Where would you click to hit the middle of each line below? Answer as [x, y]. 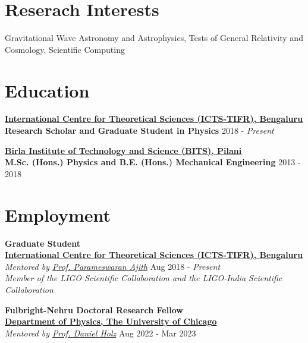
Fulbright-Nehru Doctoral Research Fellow [94, 309]
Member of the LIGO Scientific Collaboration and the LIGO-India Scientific [144, 278]
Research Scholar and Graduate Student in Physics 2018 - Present [139, 130]
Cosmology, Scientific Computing [65, 49]
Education [47, 90]
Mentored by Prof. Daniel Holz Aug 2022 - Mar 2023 [100, 333]
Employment [58, 214]
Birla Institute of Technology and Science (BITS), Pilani [123, 150]
